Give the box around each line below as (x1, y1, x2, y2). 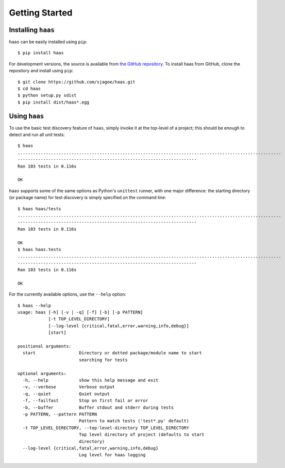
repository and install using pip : (9, 68, 74, 74)
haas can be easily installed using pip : (9, 39, 87, 45)
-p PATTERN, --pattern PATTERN (22, 411, 97, 417)
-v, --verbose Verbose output (22, 384, 115, 390)
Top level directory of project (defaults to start (79, 432, 205, 437)
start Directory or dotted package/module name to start (22, 350, 202, 356)
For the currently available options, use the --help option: (9, 291, 126, 297)
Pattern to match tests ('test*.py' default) (79, 418, 189, 424)
